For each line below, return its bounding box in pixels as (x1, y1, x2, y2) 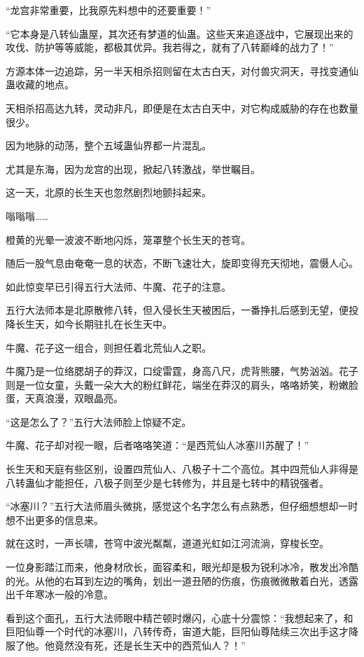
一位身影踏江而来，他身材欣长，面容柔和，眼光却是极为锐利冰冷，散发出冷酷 (6, 560, 358, 574)
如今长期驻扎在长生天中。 (54, 316, 172, 331)
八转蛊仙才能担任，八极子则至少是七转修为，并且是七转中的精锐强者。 (6, 475, 329, 490)
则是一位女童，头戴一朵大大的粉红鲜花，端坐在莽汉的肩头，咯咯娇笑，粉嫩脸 (6, 377, 358, 392)
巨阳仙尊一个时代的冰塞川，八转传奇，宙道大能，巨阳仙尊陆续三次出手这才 (6, 624, 349, 639)
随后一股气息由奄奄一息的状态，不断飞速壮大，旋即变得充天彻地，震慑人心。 (6, 256, 358, 270)
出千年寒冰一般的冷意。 (6, 587, 113, 602)
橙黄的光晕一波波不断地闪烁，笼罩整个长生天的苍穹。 (6, 232, 251, 247)
